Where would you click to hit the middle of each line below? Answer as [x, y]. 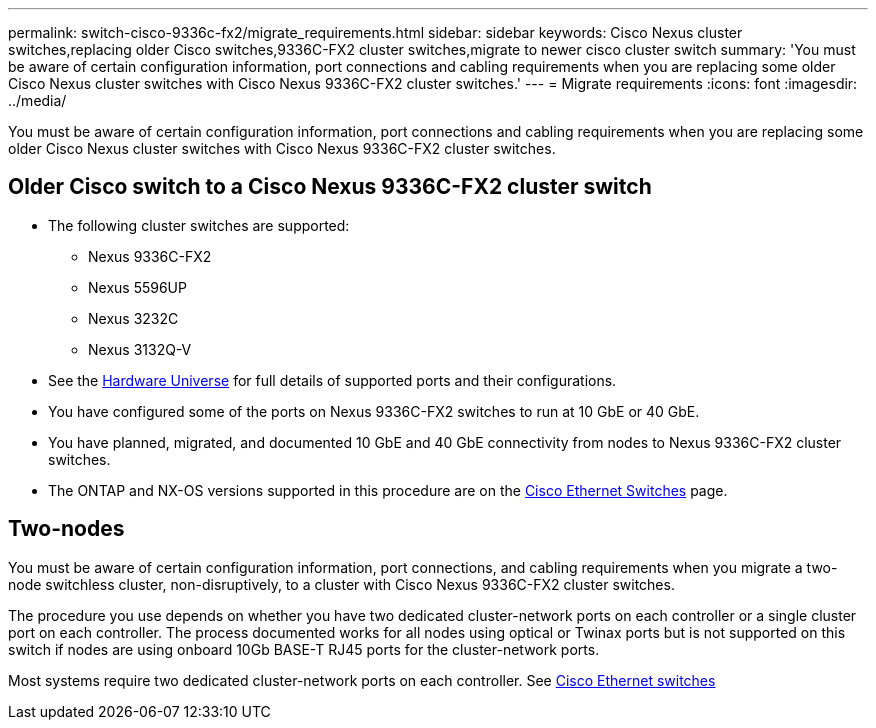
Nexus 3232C [133, 318]
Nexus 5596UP [137, 287]
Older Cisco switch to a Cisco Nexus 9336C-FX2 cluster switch [330, 187]
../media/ [37, 100]
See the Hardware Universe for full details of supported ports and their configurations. [332, 380]
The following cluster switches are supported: [199, 225]
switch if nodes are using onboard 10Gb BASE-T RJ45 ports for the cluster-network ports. [304, 649]
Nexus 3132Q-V [140, 349]
